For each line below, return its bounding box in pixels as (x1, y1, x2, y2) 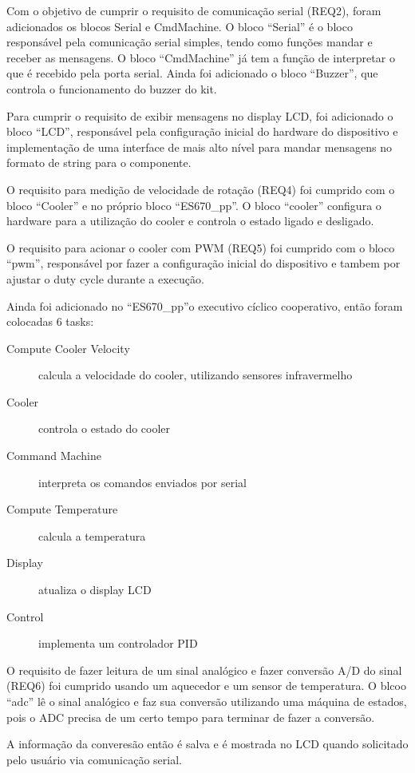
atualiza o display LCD (38, 581, 152, 598)
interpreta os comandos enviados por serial (38, 474, 247, 490)
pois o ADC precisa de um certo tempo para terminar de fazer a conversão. (6, 708, 375, 725)
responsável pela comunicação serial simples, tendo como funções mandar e (6, 34, 373, 50)
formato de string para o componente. (6, 154, 192, 171)
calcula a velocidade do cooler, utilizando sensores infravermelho (38, 367, 353, 383)
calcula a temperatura (38, 527, 146, 544)
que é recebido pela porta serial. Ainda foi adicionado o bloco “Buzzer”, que (6, 65, 378, 81)
